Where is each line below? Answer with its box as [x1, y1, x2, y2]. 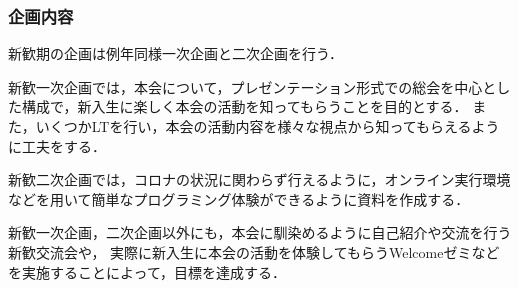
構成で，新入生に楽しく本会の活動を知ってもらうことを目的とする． [21, 96, 468, 117]
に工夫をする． [8, 135, 106, 156]
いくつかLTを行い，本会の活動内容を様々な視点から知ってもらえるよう [35, 116, 500, 136]
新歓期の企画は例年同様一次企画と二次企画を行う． [8, 43, 343, 64]
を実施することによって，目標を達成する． [8, 261, 286, 282]
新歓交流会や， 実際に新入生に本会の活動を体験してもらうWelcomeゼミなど [8, 241, 500, 262]
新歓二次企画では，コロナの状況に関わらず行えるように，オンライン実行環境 [8, 169, 511, 190]
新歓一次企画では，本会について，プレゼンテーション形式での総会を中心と [8, 76, 497, 97]
